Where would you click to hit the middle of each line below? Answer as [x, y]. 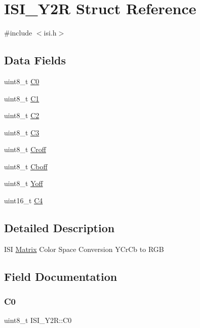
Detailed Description [59, 228]
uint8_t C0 [22, 81]
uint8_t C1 [22, 98]
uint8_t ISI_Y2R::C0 [38, 320]
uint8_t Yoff [24, 183]
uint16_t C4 [24, 201]
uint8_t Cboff [26, 166]
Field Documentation [61, 276]
